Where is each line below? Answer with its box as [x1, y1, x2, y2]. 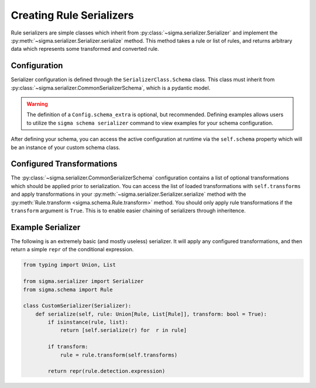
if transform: [47, 344, 88, 350]
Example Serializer [11, 222, 81, 232]
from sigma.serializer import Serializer [23, 278, 144, 285]
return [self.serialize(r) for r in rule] [60, 327, 187, 334]
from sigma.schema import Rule [23, 286, 114, 293]
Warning [26, 101, 48, 108]
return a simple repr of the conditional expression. [11, 246, 134, 253]
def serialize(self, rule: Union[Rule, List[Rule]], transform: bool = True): [35, 310, 267, 317]
